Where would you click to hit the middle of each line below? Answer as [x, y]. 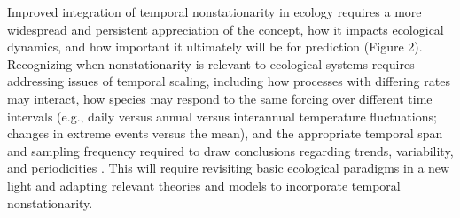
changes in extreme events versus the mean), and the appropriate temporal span [225, 133]
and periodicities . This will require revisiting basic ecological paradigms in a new [229, 168]
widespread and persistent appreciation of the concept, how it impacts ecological [226, 29]
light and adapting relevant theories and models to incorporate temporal [204, 185]
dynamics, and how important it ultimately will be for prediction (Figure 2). [215, 47]
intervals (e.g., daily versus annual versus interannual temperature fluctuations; [222, 116]
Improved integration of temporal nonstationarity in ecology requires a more [214, 12]
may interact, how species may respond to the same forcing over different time [220, 98]
